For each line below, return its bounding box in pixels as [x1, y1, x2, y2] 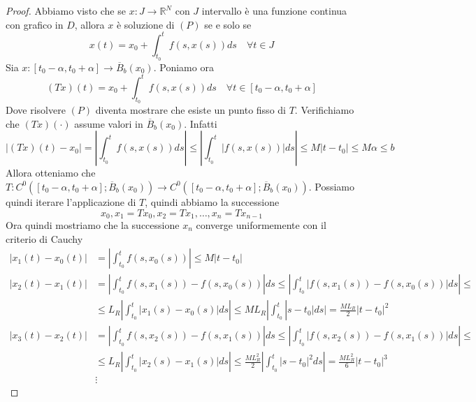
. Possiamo [308, 179, 355, 193]
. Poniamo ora [153, 59, 214, 74]
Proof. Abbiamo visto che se [6, 3, 126, 17]
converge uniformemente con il [196, 218, 326, 232]
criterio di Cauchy [6, 231, 83, 246]
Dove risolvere [6, 103, 66, 117]
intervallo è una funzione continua [201, 3, 347, 17]
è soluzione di [116, 17, 175, 31]
